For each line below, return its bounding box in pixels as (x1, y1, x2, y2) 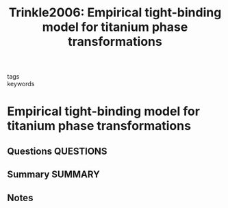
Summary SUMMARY (7, 169, 101, 181)
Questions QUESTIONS (7, 145, 107, 157)
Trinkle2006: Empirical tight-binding (8, 5, 222, 21)
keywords (7, 80, 35, 88)
